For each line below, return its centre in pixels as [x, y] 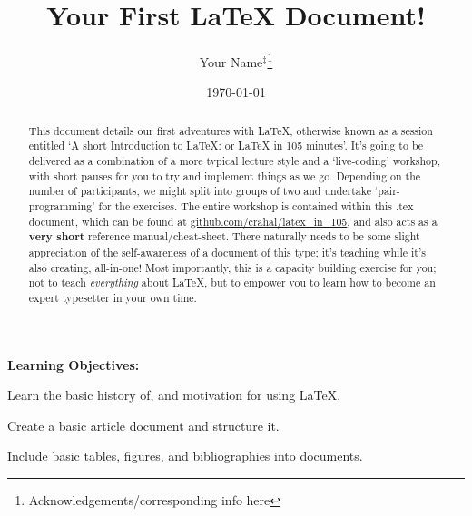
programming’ [62, 206]
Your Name [231, 61]
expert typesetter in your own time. [113, 297]
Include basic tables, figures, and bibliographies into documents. [185, 456]
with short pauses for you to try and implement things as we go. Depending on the [225, 175]
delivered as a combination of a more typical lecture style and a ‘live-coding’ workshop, [234, 161]
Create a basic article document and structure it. [143, 425]
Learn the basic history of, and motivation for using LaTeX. [174, 395]
